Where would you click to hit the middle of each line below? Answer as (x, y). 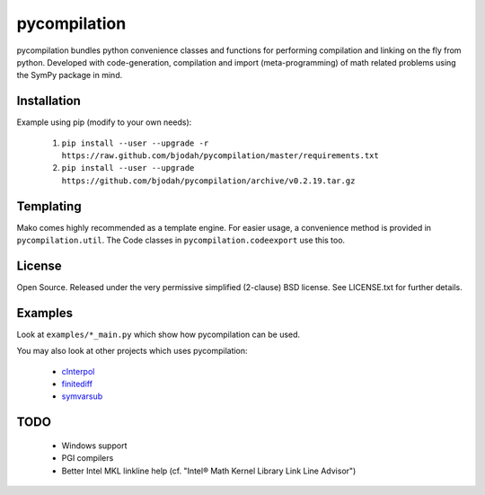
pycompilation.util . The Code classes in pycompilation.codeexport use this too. (181, 240)
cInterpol (78, 371)
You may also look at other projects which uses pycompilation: (132, 351)
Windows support (94, 446)
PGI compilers (88, 458)
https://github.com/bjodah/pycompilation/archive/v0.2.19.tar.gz (208, 181)
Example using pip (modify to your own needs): (104, 122)
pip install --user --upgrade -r (135, 143)
